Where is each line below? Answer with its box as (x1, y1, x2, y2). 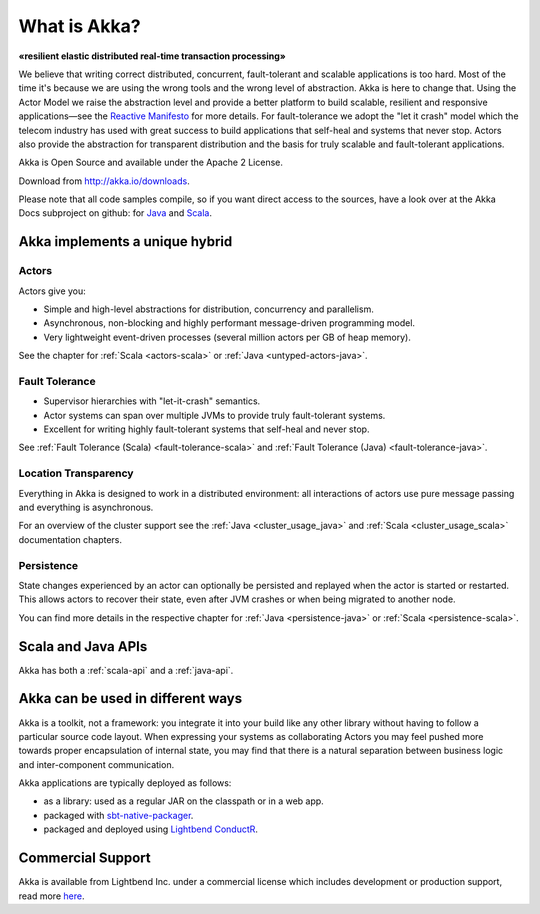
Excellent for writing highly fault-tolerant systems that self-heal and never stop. (43, 423, 370, 435)
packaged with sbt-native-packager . (43, 809, 194, 821)
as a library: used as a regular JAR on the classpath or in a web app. (43, 795, 324, 807)
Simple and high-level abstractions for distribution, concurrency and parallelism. (43, 303, 374, 315)
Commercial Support (18, 850, 152, 867)
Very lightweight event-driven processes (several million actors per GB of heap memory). (43, 331, 412, 343)
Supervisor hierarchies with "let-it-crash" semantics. (43, 395, 261, 407)
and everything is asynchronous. (18, 501, 154, 514)
